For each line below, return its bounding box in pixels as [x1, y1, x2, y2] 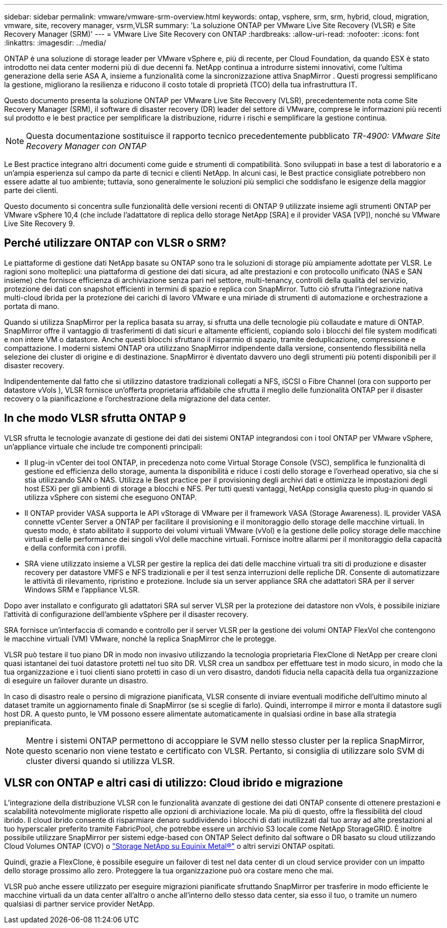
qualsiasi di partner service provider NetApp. [4, 899, 155, 908]
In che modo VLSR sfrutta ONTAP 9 [4, 412, 186, 425]
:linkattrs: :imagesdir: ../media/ [4, 38, 106, 47]
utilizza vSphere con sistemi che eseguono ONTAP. [24, 492, 197, 502]
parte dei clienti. [4, 186, 58, 195]
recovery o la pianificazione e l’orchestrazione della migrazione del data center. [4, 394, 270, 403]
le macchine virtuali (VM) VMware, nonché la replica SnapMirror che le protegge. [4, 634, 277, 643]
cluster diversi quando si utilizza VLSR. [26, 755, 175, 766]
